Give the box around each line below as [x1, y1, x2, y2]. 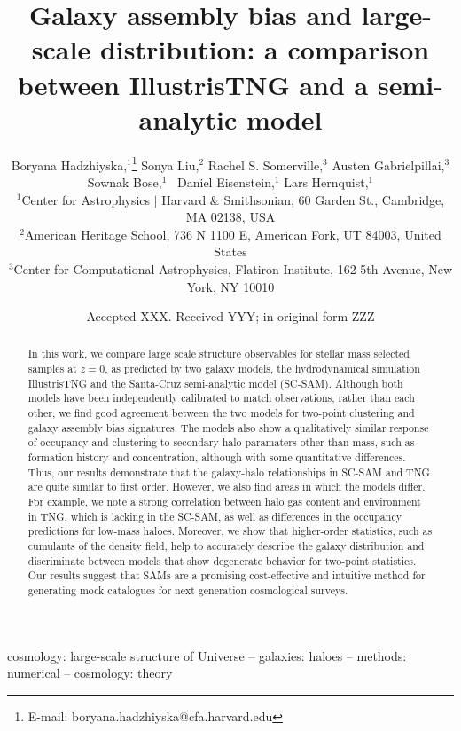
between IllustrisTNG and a [18, 66, 369, 102]
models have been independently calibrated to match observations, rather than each [27, 390, 415, 405]
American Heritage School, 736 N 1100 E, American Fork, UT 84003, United [24, 224, 441, 243]
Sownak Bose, [87, 172, 162, 191]
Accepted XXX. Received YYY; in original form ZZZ [86, 307, 375, 326]
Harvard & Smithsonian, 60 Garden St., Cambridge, [161, 190, 445, 208]
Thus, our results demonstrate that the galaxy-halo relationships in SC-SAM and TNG [27, 464, 430, 479]
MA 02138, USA [185, 208, 276, 226]
